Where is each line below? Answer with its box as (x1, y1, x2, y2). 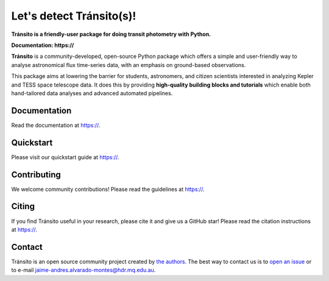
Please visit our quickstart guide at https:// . (11, 153, 119, 161)
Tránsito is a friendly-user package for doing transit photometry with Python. (11, 30, 211, 38)
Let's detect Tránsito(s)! (11, 9, 136, 23)
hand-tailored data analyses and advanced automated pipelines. (11, 89, 173, 97)
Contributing (11, 169, 61, 180)
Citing (11, 201, 35, 212)
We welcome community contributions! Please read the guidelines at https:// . (11, 185, 205, 193)
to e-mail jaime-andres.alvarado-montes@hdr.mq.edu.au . (11, 266, 156, 274)
